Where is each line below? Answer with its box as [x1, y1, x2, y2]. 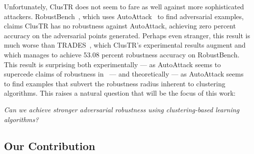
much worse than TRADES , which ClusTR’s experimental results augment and [4, 40, 246, 50]
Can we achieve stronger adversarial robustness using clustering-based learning [4, 104, 240, 114]
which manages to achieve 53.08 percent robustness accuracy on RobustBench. [4, 49, 240, 59]
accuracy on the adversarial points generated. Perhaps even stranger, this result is [4, 30, 250, 40]
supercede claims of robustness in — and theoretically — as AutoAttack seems [4, 69, 244, 79]
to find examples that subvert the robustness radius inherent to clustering [4, 78, 226, 88]
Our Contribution [4, 138, 96, 153]
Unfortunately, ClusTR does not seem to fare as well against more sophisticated [4, 1, 244, 11]
